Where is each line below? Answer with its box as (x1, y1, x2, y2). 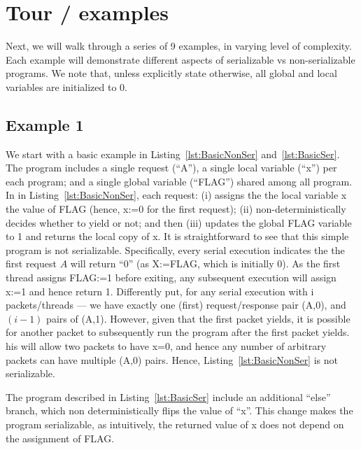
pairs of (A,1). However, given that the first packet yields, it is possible (46, 311, 351, 325)
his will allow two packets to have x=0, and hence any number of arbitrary (6, 339, 327, 353)
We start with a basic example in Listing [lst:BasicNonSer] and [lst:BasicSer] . (6, 146, 340, 161)
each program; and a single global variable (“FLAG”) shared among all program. (6, 174, 353, 188)
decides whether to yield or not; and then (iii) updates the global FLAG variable (6, 215, 352, 230)
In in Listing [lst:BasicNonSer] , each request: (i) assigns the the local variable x (6, 188, 347, 202)
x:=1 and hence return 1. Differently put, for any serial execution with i (6, 283, 314, 298)
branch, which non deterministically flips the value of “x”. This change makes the (6, 403, 353, 418)
